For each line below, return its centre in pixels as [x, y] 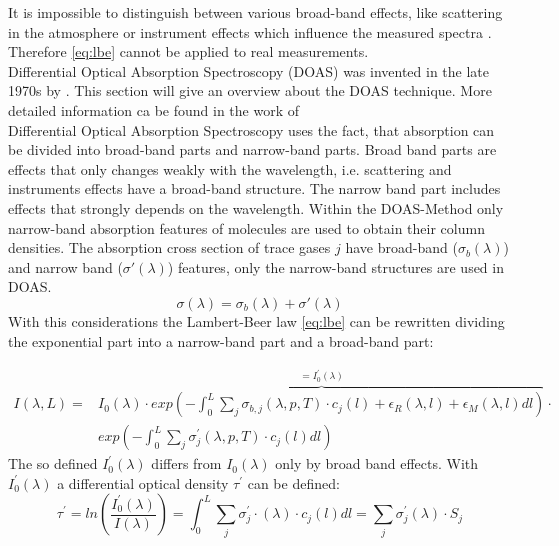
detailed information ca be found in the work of [154, 109]
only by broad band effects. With [377, 463]
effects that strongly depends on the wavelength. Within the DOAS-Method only [256, 207]
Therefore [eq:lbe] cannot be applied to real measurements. [188, 51]
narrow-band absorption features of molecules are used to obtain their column [246, 227]
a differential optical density [143, 482]
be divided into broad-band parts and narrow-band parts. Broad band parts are [252, 149]
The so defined [53, 463]
